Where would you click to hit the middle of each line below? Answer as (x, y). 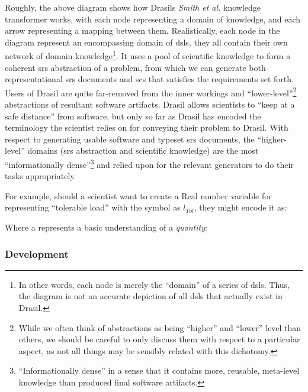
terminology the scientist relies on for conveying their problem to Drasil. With (147, 127)
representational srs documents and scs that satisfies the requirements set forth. (149, 79)
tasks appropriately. (41, 176)
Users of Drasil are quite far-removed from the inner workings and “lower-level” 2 (151, 92)
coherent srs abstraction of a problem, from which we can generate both (135, 67)
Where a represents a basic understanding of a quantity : (106, 227)
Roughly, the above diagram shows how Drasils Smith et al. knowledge (133, 7)
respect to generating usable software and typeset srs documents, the (130, 139)
